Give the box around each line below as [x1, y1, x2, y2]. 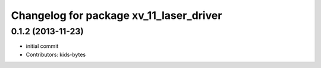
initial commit [26, 43, 59, 50]
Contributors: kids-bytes [26, 51, 86, 58]
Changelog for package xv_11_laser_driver [11, 9, 222, 22]
